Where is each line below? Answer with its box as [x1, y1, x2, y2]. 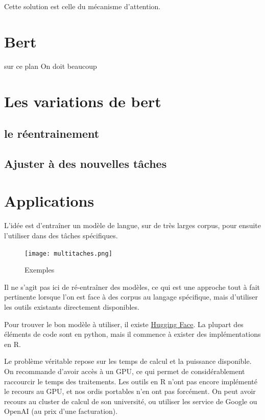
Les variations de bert [4, 90, 161, 111]
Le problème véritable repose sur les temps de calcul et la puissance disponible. [4, 356, 252, 366]
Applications [4, 190, 94, 211]
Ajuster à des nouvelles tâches [4, 155, 167, 171]
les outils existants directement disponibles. [4, 302, 139, 312]
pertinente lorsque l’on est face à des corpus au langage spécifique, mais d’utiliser [4, 291, 258, 302]
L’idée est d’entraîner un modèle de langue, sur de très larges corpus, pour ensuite [4, 220, 261, 231]
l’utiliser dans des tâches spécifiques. [4, 230, 118, 240]
